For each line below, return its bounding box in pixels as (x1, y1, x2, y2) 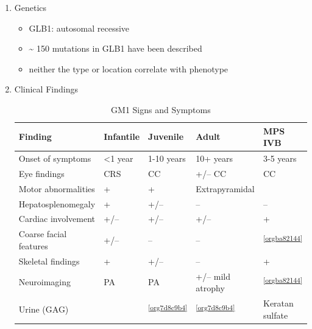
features (18, 239, 48, 252)
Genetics (14, 1, 47, 13)
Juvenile (148, 130, 184, 143)
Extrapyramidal (196, 182, 255, 195)
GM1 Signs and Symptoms (111, 103, 211, 116)
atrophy (196, 282, 225, 294)
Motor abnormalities (18, 182, 95, 195)
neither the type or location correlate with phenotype (29, 62, 229, 75)
